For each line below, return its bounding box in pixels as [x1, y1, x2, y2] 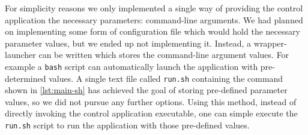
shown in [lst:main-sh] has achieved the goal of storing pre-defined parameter [5, 84, 288, 96]
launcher [5, 48, 36, 61]
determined [5, 72, 46, 84]
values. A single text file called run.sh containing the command [49, 72, 283, 84]
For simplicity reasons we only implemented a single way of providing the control [5, 2, 303, 14]
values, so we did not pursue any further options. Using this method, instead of [5, 95, 297, 108]
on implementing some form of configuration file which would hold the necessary [5, 25, 300, 38]
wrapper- [253, 36, 287, 49]
